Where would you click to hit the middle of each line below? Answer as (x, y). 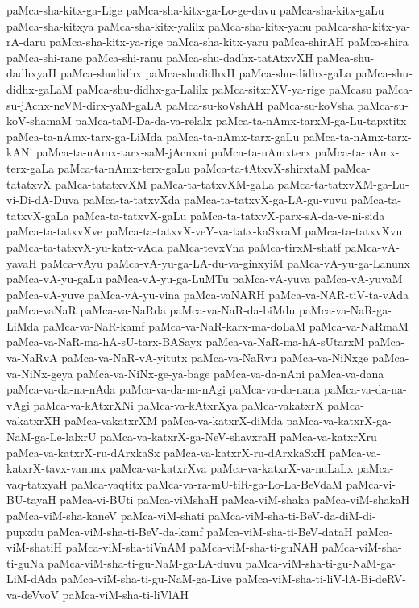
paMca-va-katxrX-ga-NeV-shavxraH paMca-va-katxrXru (239, 437)
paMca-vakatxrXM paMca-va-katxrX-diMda (173, 421)
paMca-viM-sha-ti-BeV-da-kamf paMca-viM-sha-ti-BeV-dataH (200, 531)
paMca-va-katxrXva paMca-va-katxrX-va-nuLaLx (232, 468)
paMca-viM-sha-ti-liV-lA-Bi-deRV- (321, 579)
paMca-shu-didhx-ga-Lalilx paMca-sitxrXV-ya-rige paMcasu (224, 88)
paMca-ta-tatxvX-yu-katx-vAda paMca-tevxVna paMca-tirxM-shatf (174, 246)
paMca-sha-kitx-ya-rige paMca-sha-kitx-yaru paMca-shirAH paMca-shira (229, 42)
